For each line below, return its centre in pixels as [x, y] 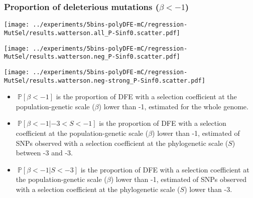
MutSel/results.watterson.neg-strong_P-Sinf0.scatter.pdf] [105, 80]
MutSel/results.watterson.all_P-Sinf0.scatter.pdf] [92, 33]
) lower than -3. [208, 189]
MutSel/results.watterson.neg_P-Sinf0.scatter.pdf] [92, 57]
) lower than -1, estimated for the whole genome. [173, 106]
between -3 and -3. [44, 153]
